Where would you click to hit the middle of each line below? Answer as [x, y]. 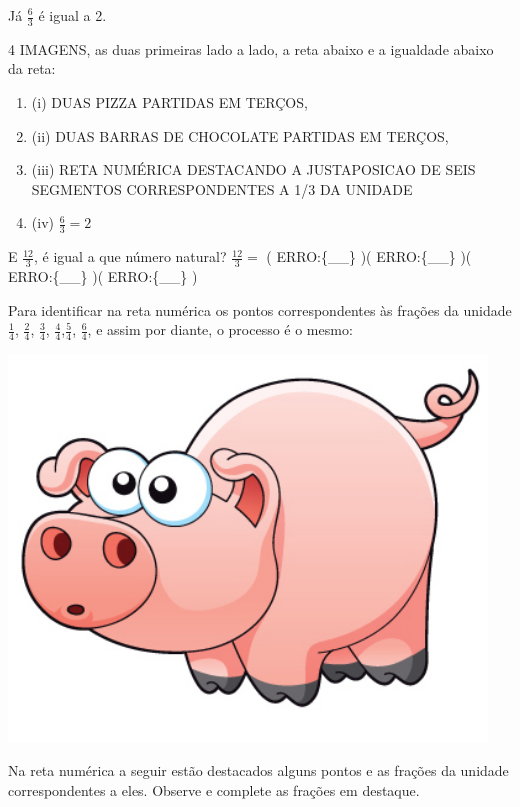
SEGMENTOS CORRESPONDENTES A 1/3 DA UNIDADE [222, 188]
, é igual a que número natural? [130, 256]
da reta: [32, 68]
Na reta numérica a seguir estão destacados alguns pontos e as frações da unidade [258, 770]
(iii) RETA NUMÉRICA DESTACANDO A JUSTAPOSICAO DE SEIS [253, 169]
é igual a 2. [72, 15]
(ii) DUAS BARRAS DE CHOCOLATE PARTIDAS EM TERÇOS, [240, 135]
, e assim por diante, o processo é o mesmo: [220, 329]
